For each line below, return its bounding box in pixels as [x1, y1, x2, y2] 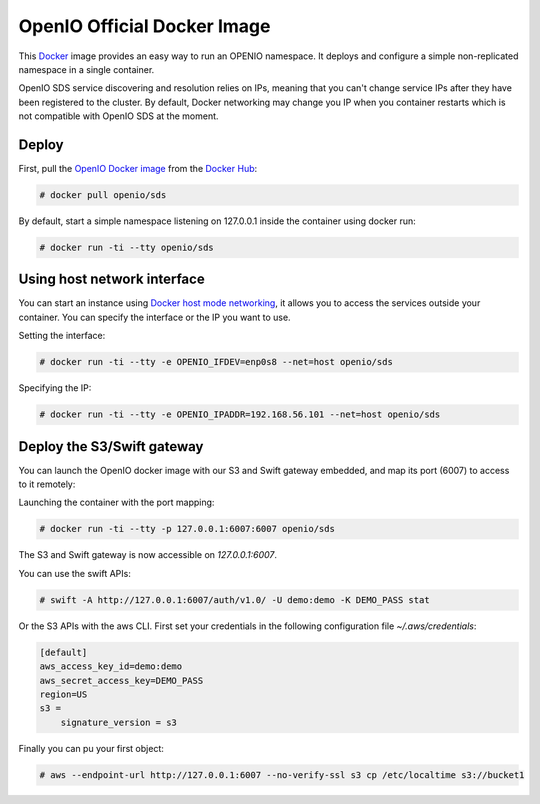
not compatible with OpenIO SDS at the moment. [18, 110, 219, 122]
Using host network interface [18, 271, 205, 288]
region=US [39, 688, 88, 700]
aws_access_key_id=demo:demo [39, 661, 183, 672]
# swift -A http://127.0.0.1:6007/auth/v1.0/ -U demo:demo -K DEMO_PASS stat [39, 594, 430, 605]
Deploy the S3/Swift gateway [18, 438, 204, 455]
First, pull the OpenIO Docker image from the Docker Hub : [18, 163, 258, 175]
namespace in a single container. [18, 63, 155, 75]
